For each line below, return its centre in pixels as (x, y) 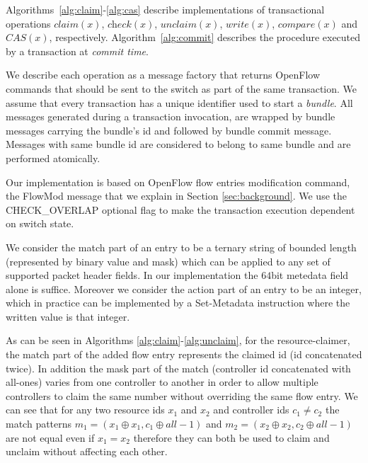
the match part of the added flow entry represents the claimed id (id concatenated (184, 354)
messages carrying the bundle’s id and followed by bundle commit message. (169, 130)
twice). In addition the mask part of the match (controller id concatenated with (178, 368)
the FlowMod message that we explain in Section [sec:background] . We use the (176, 196)
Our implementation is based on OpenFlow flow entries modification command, (178, 182)
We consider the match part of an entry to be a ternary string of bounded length (181, 247)
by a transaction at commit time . (77, 51)
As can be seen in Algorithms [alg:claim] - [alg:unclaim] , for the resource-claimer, (178, 340)
